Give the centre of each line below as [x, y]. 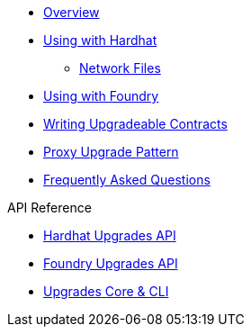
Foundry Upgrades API [111, 263]
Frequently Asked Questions [127, 180]
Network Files [120, 68]
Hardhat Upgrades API [110, 235]
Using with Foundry [101, 96]
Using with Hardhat [100, 40]
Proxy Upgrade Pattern [111, 152]
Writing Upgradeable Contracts [135, 124]
